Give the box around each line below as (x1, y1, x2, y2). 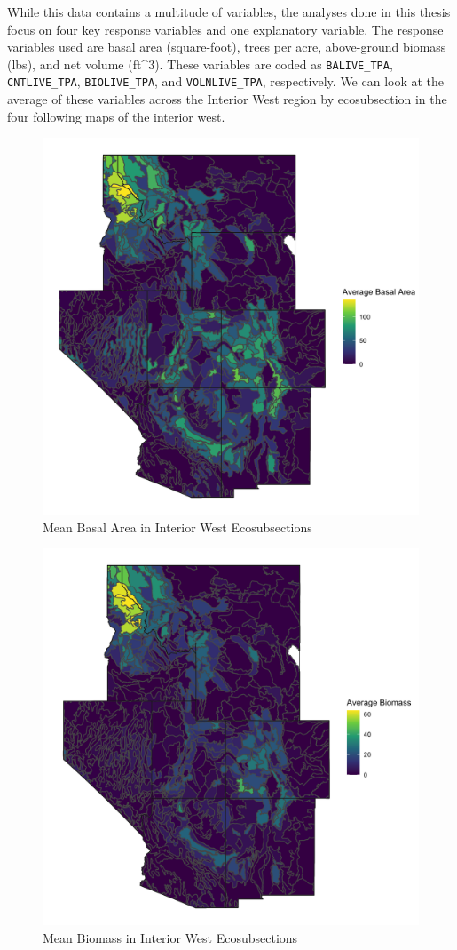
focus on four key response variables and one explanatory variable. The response (7, 20, 444, 38)
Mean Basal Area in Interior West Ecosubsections (43, 517, 312, 536)
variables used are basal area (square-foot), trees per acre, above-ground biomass (7, 37, 446, 56)
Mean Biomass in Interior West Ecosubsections (43, 929, 298, 947)
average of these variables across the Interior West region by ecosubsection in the (7, 90, 447, 108)
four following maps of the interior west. (7, 107, 225, 125)
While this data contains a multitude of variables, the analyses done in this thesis (7, 3, 451, 20)
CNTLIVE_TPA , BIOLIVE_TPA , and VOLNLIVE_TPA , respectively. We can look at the (7, 72, 445, 91)
